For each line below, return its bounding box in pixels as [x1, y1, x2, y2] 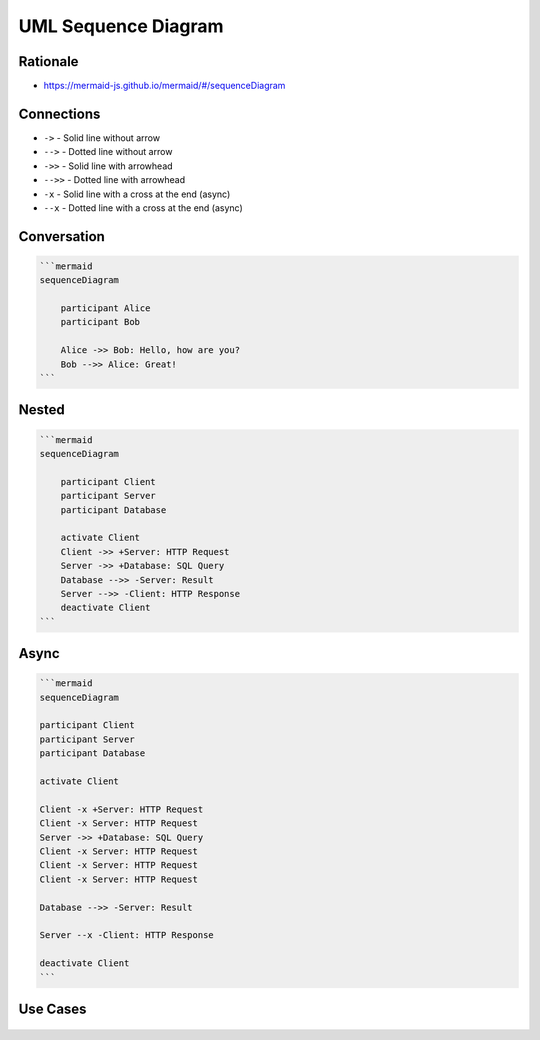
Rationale [18, 53, 79, 70]
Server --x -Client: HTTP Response [39, 930, 214, 941]
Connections [18, 105, 101, 122]
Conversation [18, 228, 105, 245]
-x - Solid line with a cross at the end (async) [43, 188, 231, 200]
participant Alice [60, 303, 151, 314]
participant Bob [60, 316, 140, 328]
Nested [18, 401, 65, 419]
